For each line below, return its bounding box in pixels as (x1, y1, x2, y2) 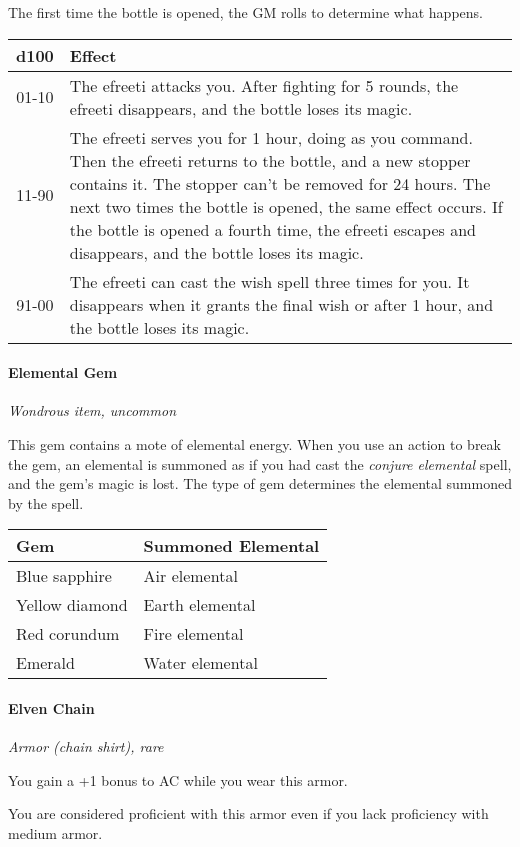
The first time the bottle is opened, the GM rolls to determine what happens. (8, 2, 483, 22)
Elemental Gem (8, 362, 118, 383)
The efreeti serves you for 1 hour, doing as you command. (69, 125, 473, 149)
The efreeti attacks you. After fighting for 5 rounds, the (69, 73, 459, 97)
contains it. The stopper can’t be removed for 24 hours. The (69, 171, 491, 195)
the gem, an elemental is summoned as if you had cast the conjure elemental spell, (8, 453, 512, 474)
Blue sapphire (16, 564, 112, 588)
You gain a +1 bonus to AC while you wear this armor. (8, 769, 348, 790)
